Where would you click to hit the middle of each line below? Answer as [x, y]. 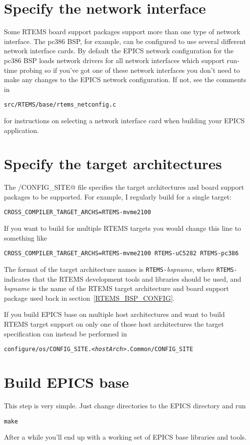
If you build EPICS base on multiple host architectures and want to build [114, 314]
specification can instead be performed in [66, 333]
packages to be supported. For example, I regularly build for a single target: [118, 196]
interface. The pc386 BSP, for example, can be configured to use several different [125, 41]
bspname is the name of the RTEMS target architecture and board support [116, 288]
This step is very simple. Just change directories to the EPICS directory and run [125, 405]
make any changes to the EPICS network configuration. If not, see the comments [125, 79]
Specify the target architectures [113, 164]
